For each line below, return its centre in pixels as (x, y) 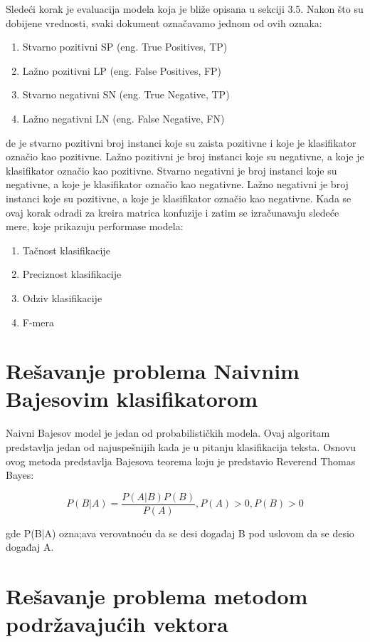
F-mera (38, 322)
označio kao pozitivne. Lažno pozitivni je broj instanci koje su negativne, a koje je (185, 156)
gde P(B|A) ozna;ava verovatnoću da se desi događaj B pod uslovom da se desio (180, 533)
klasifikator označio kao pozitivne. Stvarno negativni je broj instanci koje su (171, 170)
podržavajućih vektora (117, 624)
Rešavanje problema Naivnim (153, 371)
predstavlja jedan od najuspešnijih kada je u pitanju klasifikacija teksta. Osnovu (181, 447)
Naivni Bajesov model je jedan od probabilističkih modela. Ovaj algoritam (168, 433)
